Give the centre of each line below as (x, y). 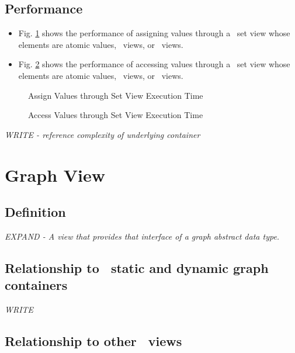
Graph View (55, 174)
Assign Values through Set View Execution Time (116, 95)
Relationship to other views (93, 341)
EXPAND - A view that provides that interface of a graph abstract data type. (142, 236)
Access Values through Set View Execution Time (116, 115)
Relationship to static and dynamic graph (137, 267)
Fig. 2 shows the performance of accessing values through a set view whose (154, 64)
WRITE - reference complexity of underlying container (103, 134)
